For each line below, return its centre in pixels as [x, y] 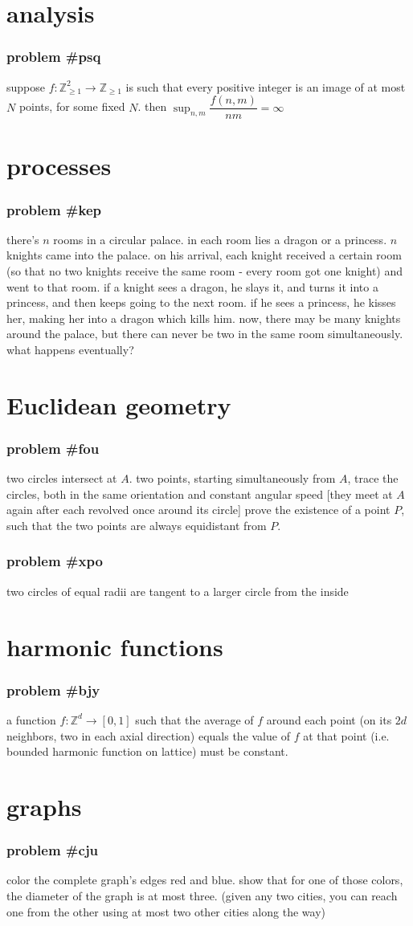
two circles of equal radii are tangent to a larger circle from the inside [178, 591]
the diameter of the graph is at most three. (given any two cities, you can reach [202, 895]
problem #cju [53, 850]
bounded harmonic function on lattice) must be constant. [147, 751]
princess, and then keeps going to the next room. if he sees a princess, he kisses [201, 302]
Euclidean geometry [119, 404]
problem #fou [53, 448]
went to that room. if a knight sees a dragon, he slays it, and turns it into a [192, 286]
